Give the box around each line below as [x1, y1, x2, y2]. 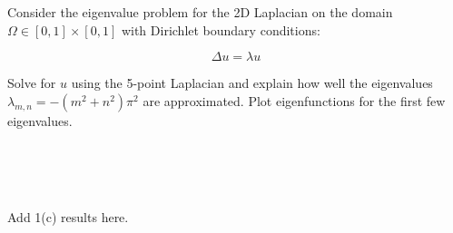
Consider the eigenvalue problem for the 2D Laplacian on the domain [7, 3, 393, 21]
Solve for [7, 73, 56, 92]
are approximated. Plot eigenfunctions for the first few [143, 91, 446, 110]
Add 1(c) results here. [7, 208, 129, 227]
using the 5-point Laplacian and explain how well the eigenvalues [71, 73, 433, 92]
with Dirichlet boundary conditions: [121, 20, 320, 39]
